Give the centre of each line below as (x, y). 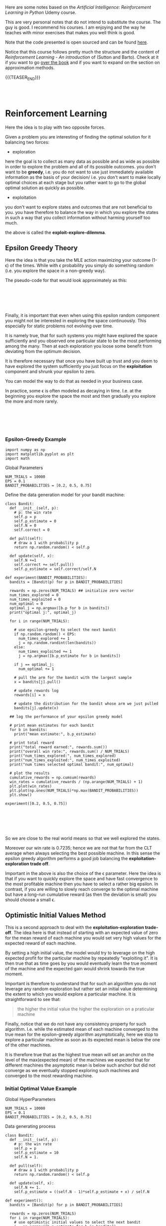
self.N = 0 (25, 525)
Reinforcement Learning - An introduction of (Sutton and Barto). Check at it (82, 57)
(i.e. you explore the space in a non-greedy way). (55, 271)
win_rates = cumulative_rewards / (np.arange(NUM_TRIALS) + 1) (76, 782)
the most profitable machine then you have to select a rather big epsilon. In (82, 884)
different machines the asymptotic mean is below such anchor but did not (80, 1065)
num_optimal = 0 (26, 604)
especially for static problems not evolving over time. (59, 326)
